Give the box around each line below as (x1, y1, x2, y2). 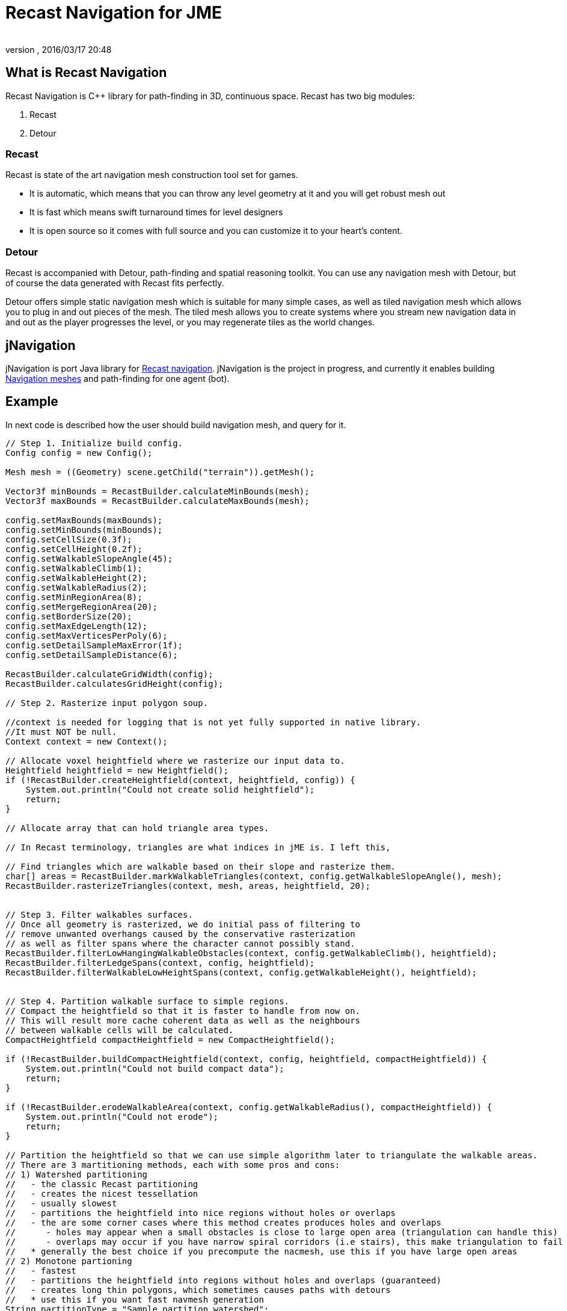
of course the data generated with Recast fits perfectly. (5, 278, 224, 289)
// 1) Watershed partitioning (5, 1169, 148, 1179)
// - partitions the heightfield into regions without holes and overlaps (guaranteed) (5, 1275, 441, 1285)
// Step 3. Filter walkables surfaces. (5, 909, 193, 920)
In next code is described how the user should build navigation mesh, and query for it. (5, 419, 346, 430)
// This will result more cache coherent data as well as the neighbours (5, 1015, 361, 1025)
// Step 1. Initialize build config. (5, 438, 183, 448)
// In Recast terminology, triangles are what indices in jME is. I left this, (5, 842, 391, 852)
